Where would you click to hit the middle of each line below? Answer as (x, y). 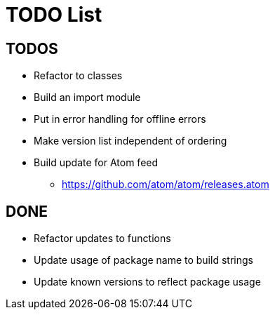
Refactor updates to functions (102, 239)
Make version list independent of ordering (130, 141)
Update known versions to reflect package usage (147, 282)
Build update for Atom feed (96, 163)
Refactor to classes (78, 76)
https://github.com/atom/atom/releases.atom (166, 185)
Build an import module (87, 98)
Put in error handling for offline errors (120, 119)
